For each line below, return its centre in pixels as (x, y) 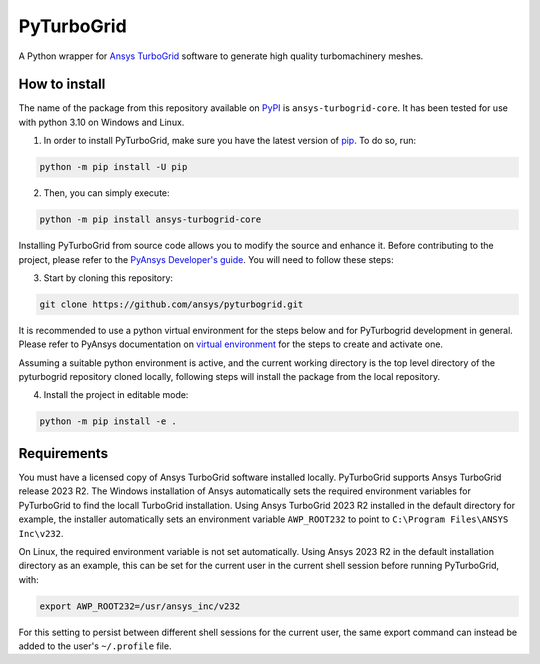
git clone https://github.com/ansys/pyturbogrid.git (171, 304)
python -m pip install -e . (108, 421)
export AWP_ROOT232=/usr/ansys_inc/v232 (139, 606)
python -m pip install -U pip (113, 167)
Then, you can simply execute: (106, 193)
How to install (62, 84)
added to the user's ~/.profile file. (95, 646)
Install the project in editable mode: (116, 395)
